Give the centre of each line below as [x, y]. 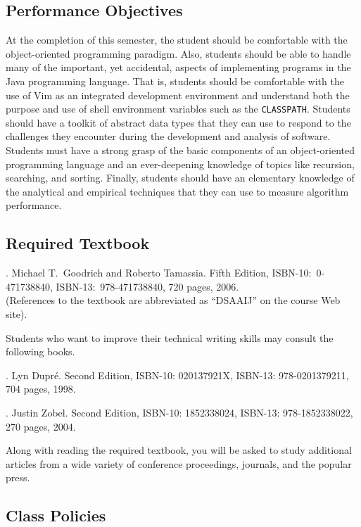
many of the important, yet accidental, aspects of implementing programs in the [178, 67]
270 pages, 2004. [41, 426]
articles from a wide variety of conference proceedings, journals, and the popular [179, 463]
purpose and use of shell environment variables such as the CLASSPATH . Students [178, 109]
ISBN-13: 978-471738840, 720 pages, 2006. [147, 286]
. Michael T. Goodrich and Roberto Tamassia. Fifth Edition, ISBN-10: [159, 273]
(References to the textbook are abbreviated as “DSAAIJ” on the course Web [173, 300]
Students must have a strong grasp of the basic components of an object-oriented [180, 150]
